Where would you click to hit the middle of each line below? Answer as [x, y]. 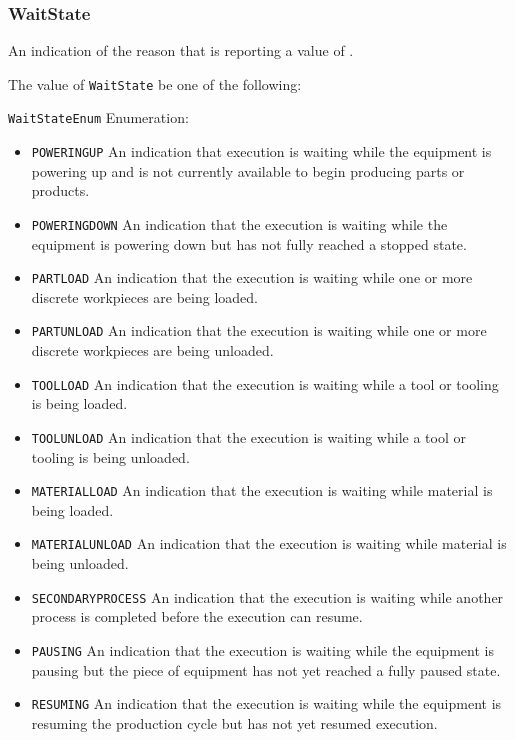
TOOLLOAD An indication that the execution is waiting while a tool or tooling [265, 383]
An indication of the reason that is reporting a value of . [181, 50]
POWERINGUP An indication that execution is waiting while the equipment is [261, 151]
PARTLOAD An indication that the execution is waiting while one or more [252, 277]
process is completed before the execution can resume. [197, 616]
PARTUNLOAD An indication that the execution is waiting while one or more [259, 330]
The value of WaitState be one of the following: [155, 83]
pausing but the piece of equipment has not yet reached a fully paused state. [266, 669]
